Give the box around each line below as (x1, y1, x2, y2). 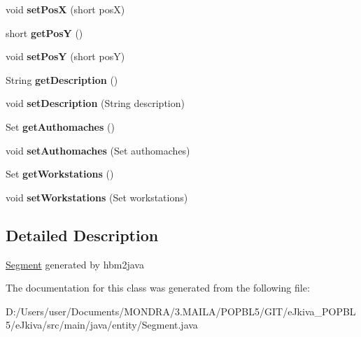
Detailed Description (6, 224, 159, 245)
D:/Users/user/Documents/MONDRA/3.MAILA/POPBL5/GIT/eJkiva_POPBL (6, 303, 356, 318)
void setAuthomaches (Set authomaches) (6, 143, 190, 157)
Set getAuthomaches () (6, 119, 115, 134)
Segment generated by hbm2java (6, 257, 144, 271)
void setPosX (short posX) (6, 2, 125, 16)
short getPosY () (6, 25, 83, 40)
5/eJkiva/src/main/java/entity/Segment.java (6, 317, 198, 332)
